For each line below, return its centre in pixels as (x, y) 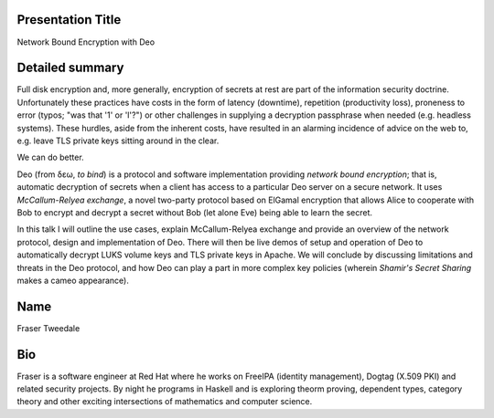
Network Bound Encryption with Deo (86, 42)
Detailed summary (70, 68)
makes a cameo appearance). (73, 280)
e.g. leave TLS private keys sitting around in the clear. (118, 141)
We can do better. (50, 157)
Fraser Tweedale (48, 328)
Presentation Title (69, 20)
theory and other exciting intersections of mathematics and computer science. (165, 402)
